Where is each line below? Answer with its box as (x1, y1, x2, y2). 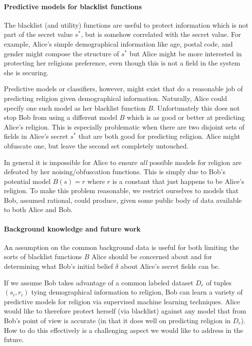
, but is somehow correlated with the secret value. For (81, 29, 241, 39)
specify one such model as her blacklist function (4, 102, 146, 113)
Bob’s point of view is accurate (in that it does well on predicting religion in (4, 315, 231, 326)
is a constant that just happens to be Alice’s (112, 176, 244, 186)
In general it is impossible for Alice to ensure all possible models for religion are (4, 157, 242, 167)
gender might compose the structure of (4, 48, 119, 58)
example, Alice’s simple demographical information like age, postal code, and (4, 38, 233, 49)
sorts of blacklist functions (4, 251, 82, 262)
